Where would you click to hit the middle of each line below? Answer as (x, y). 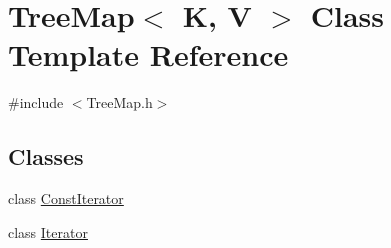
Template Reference (148, 54)
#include (36, 102)
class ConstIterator (66, 198)
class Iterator (48, 231)
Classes (46, 156)
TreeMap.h (119, 102)
